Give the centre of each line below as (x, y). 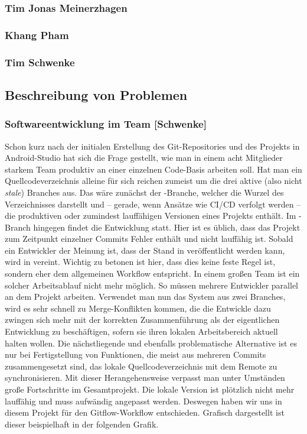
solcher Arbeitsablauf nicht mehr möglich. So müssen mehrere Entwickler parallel (151, 285)
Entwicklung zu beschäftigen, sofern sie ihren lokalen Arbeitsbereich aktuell (141, 331)
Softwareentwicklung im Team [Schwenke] (106, 124)
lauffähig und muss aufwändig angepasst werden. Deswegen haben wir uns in (143, 401)
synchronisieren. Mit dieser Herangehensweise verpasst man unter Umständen (145, 378)
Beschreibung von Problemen (96, 94)
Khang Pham (37, 35)
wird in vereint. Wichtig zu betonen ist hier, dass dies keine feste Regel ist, (140, 262)
